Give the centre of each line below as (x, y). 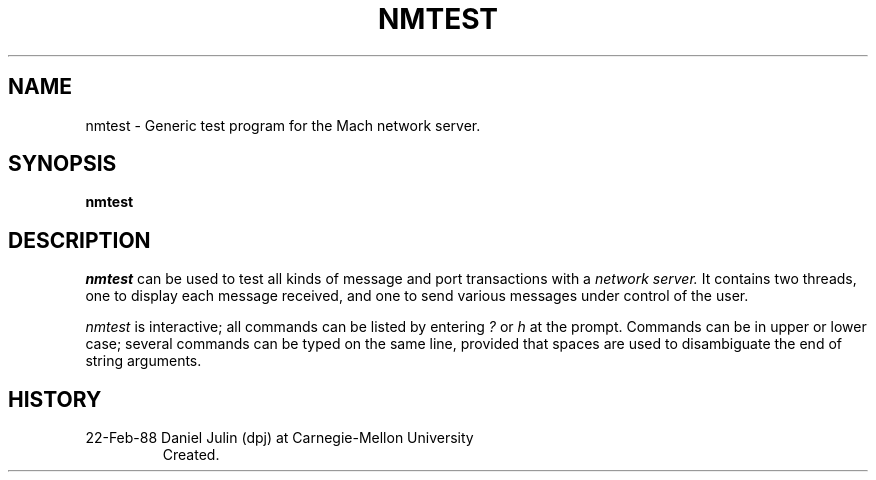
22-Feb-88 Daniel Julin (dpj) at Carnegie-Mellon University (279, 438)
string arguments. (143, 361)
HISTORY (55, 399)
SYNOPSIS (62, 164)
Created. (191, 455)
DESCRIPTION (79, 240)
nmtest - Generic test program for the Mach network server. (283, 125)
